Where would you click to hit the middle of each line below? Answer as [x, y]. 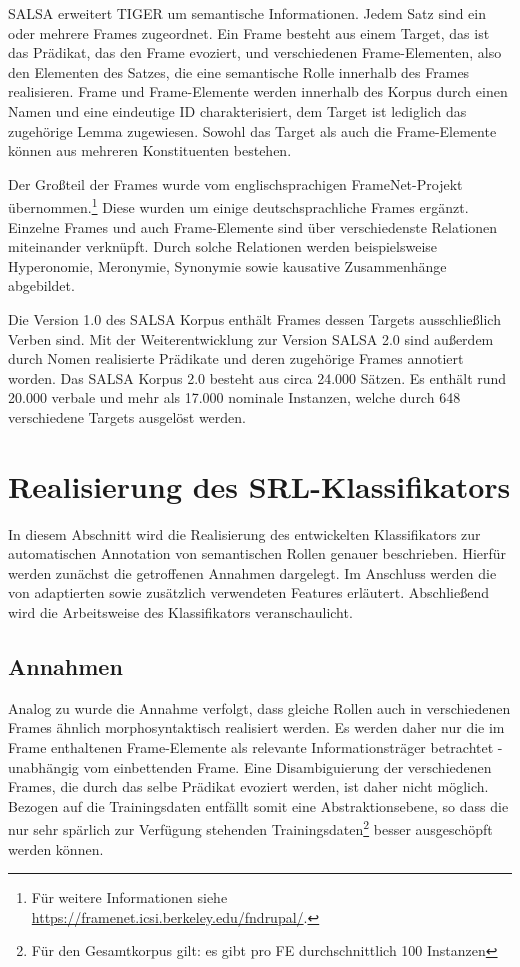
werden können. [56, 848]
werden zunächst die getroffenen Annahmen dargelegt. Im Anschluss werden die [252, 572]
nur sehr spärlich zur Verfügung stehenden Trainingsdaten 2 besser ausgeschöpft [250, 828]
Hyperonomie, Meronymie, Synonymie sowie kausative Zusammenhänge [227, 265]
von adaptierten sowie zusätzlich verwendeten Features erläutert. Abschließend [248, 592]
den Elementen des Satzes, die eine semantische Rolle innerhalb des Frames [239, 71]
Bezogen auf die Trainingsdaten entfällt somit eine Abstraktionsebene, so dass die [258, 805]
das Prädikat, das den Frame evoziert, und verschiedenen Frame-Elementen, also [255, 52]
